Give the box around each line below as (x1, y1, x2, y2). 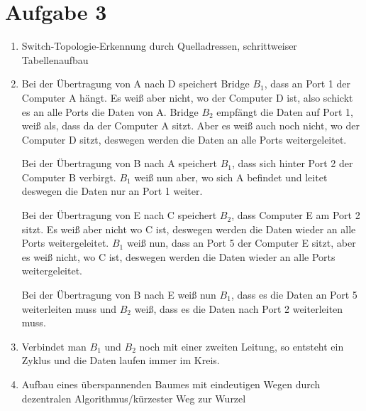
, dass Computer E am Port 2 (231, 208, 360, 223)
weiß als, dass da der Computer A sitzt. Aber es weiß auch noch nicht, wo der (21, 118, 360, 133)
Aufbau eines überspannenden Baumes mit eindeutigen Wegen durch (21, 377, 321, 391)
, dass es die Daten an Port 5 (231, 287, 357, 302)
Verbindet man (21, 338, 87, 353)
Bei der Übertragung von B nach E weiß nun (21, 287, 216, 302)
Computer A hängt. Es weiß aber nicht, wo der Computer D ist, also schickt (21, 90, 353, 105)
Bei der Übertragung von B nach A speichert (21, 156, 217, 171)
